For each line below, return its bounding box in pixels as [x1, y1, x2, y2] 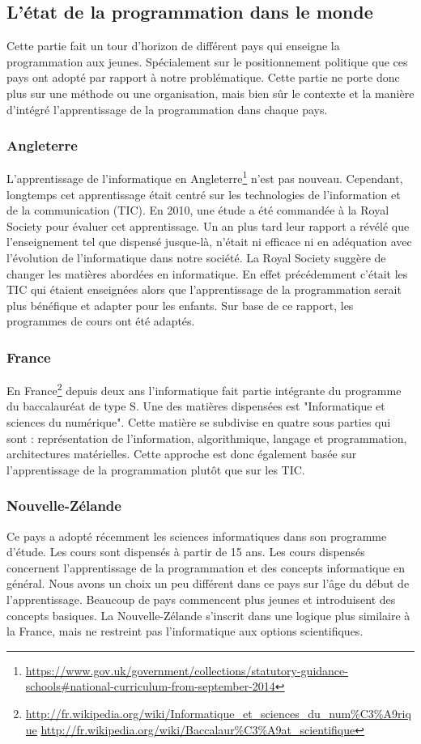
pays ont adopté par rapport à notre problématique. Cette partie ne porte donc [6, 69, 400, 86]
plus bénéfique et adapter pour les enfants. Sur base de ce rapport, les [6, 296, 354, 313]
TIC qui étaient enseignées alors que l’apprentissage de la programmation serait [6, 281, 402, 298]
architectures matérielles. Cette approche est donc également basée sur [6, 445, 357, 462]
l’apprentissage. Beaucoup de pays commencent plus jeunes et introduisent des [6, 591, 396, 608]
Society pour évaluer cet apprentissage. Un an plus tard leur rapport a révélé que [6, 217, 410, 234]
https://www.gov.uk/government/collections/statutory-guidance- [25, 661, 348, 678]
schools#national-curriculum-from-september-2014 [25, 678, 275, 695]
